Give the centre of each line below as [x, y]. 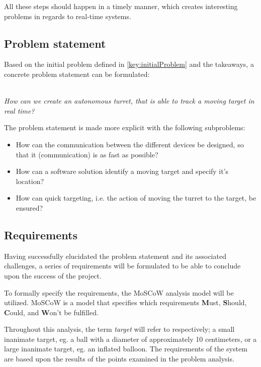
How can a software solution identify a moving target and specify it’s [122, 171]
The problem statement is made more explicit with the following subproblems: [125, 127]
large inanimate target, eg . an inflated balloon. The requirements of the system [126, 349]
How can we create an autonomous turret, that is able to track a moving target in [129, 101]
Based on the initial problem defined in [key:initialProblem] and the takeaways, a [129, 64]
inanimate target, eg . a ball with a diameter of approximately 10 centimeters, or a [130, 339]
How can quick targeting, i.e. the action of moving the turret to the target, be [136, 198]
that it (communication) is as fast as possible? [87, 154]
